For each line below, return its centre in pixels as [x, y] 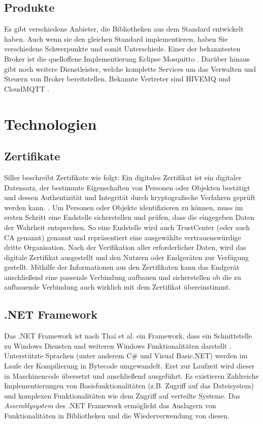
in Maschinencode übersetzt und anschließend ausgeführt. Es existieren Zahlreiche [131, 375]
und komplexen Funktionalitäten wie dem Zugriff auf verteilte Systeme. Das [122, 395]
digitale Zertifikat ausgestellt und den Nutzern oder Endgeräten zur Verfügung [127, 257]
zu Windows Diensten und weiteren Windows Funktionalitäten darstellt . [118, 345]
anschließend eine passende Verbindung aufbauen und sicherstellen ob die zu [123, 277]
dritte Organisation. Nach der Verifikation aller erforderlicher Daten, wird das [125, 247]
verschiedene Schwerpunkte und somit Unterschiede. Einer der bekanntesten [122, 49]
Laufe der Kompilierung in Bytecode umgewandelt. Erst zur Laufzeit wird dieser [129, 366]
